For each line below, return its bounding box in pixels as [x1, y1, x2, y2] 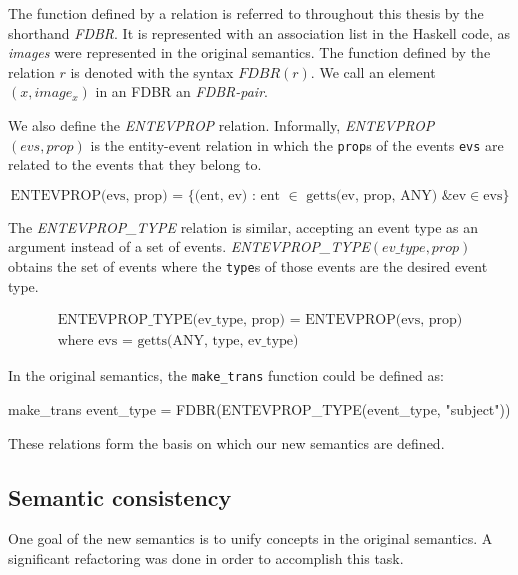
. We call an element [310, 61, 436, 82]
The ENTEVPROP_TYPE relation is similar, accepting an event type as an [8, 216, 479, 237]
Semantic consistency [8, 481, 232, 512]
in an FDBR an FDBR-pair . [95, 81, 268, 102]
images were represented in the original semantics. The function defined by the [8, 42, 491, 63]
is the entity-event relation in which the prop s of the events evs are [90, 134, 504, 155]
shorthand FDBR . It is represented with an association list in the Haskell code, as [8, 22, 511, 43]
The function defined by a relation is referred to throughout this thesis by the [8, 3, 484, 23]
